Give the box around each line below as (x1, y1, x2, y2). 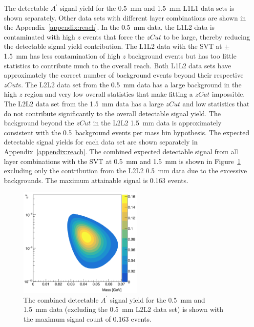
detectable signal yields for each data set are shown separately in (4, 137, 198, 147)
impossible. (212, 89, 245, 99)
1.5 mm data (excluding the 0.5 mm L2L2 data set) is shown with (23, 304, 223, 314)
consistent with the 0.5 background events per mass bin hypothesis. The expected (4, 127, 250, 137)
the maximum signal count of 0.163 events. (23, 314, 151, 324)
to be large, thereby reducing (163, 31, 250, 41)
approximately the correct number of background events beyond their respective (4, 70, 244, 80)
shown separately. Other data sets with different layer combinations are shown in (4, 12, 246, 22)
